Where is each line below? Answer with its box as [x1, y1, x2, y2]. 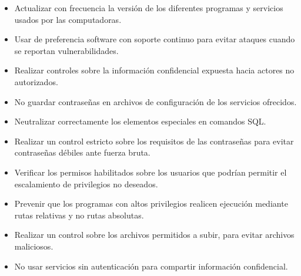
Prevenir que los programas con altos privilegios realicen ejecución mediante [14, 197, 288, 210]
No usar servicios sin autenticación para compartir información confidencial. [14, 260, 288, 272]
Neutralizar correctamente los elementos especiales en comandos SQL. [14, 115, 266, 127]
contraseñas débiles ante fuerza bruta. [14, 146, 150, 159]
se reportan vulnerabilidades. [14, 44, 119, 56]
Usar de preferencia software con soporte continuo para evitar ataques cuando [14, 33, 295, 45]
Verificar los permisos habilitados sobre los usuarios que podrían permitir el [14, 166, 287, 178]
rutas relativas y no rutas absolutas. [14, 208, 144, 221]
